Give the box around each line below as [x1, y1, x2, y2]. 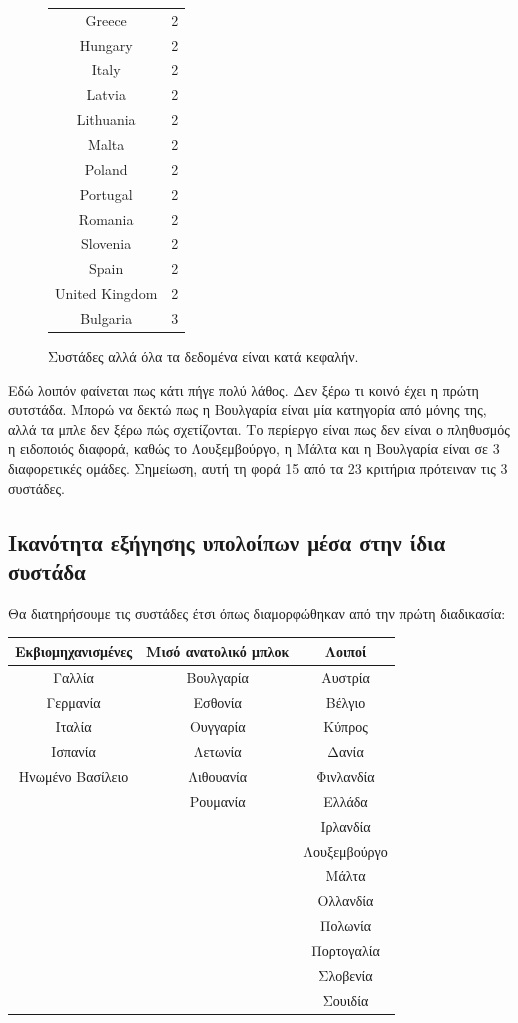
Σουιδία [322, 989, 369, 1010]
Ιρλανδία [320, 815, 371, 836]
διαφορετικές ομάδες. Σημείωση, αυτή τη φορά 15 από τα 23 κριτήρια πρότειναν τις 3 [8, 457, 508, 478]
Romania [78, 208, 134, 229]
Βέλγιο [325, 691, 366, 712]
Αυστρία [321, 666, 370, 687]
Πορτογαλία [311, 939, 380, 960]
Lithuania [76, 109, 136, 130]
